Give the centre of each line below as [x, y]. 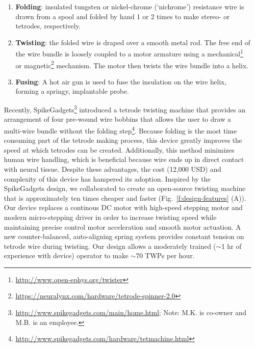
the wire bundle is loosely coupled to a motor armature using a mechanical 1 [129, 53]
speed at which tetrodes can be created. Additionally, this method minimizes [119, 149]
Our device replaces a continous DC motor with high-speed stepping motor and [123, 207]
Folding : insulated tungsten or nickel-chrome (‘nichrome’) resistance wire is [130, 6]
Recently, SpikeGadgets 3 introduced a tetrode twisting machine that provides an [125, 109]
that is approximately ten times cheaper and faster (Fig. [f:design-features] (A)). [125, 198]
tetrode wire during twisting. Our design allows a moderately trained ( [110, 246]
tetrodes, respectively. [48, 26]
